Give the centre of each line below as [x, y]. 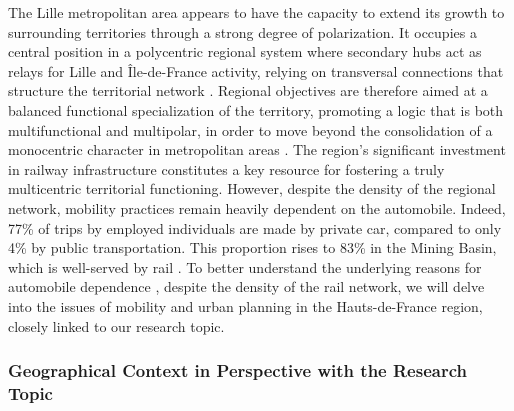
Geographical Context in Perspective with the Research [237, 370]
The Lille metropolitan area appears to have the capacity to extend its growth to [256, 12]
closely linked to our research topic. [116, 325]
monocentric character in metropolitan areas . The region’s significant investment [257, 149]
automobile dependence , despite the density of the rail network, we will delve [246, 286]
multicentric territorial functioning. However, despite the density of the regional [252, 188]
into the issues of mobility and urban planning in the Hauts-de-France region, [245, 305]
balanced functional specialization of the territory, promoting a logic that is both [256, 109]
